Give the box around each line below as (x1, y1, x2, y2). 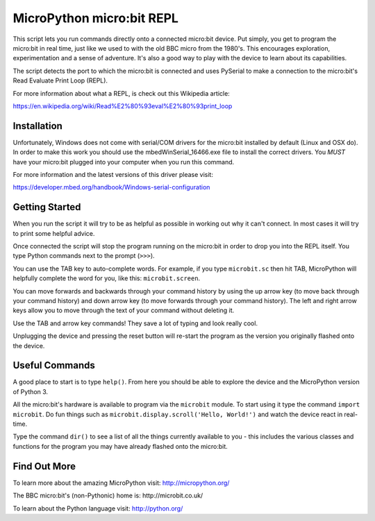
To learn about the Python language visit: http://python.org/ (12, 504, 183, 513)
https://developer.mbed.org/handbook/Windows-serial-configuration (12, 183, 210, 191)
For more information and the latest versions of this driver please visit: (12, 170, 213, 178)
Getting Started (12, 201, 81, 213)
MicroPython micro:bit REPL (12, 10, 178, 26)
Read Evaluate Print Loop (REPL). (12, 76, 108, 85)
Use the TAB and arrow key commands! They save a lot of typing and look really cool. (12, 319, 258, 327)
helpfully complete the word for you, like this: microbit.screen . (12, 274, 201, 282)
